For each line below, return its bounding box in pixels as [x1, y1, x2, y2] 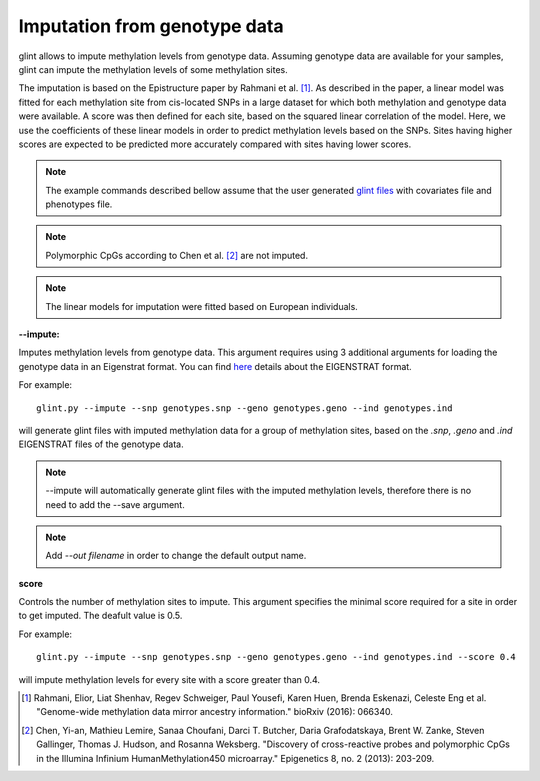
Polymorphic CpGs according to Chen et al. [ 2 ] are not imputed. [45, 249, 309, 261]
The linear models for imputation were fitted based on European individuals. [45, 300, 359, 312]
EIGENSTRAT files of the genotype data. [18, 438, 184, 450]
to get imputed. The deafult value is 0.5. [18, 610, 183, 622]
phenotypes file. [45, 198, 113, 210]
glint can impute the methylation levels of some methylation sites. [18, 63, 289, 75]
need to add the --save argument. [45, 498, 185, 510]
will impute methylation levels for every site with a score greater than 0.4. [18, 673, 320, 685]
